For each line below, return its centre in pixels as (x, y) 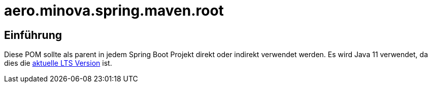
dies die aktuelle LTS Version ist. (58, 63)
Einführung (33, 35)
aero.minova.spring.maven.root (114, 11)
